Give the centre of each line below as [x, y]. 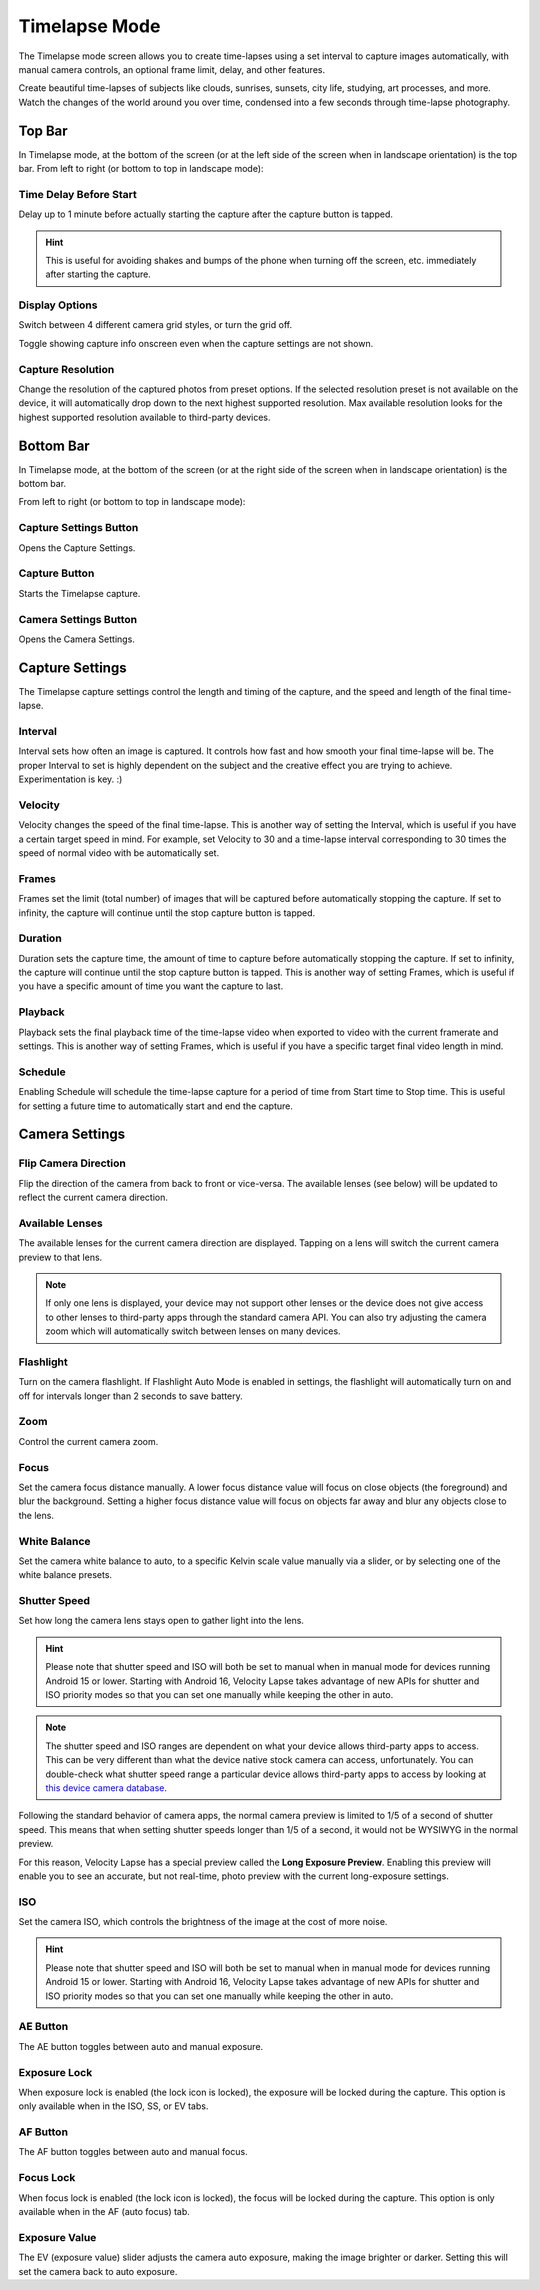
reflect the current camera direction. [93, 1197]
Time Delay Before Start [77, 194]
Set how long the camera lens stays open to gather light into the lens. [161, 1621]
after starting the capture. [98, 274]
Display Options [58, 305]
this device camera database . [106, 1787]
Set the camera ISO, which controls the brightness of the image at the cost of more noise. [203, 1922]
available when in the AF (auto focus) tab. [104, 2211]
